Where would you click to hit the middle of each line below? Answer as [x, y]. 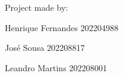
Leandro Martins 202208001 [56, 67]
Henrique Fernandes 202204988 [62, 27]
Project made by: [37, 7]
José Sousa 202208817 [45, 48]
